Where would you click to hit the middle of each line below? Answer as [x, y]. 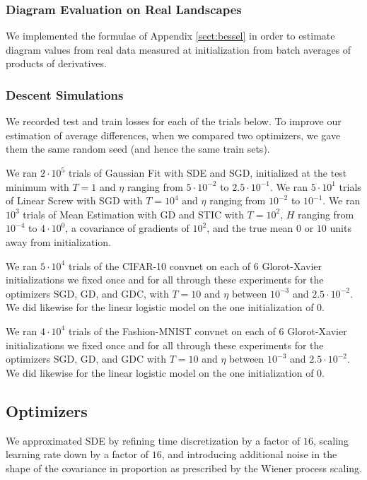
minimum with [37, 186]
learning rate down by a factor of [77, 454]
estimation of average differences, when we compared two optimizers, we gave [173, 135]
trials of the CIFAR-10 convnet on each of [159, 265]
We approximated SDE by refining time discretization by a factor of [153, 440]
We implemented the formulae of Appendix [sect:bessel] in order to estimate [170, 36]
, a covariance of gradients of [127, 228]
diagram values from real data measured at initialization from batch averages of [179, 49]
